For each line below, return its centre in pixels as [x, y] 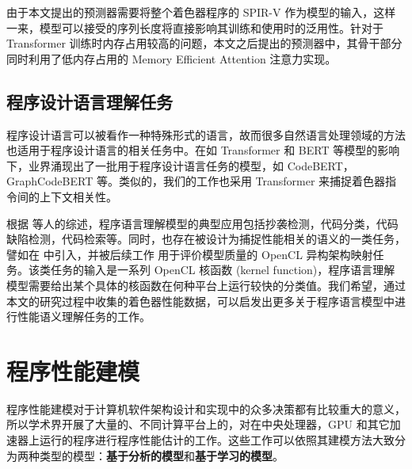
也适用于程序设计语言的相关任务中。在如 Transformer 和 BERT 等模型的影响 [203, 150]
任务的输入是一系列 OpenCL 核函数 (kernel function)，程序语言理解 [223, 270]
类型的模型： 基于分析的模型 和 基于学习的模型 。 [161, 455]
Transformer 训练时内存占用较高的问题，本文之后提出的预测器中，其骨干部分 [204, 43]
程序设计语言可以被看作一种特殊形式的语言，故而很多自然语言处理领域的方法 [206, 134]
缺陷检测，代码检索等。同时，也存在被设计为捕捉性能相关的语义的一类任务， [206, 239]
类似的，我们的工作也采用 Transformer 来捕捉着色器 [252, 181]
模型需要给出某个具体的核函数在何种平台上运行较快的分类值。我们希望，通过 [206, 285]
